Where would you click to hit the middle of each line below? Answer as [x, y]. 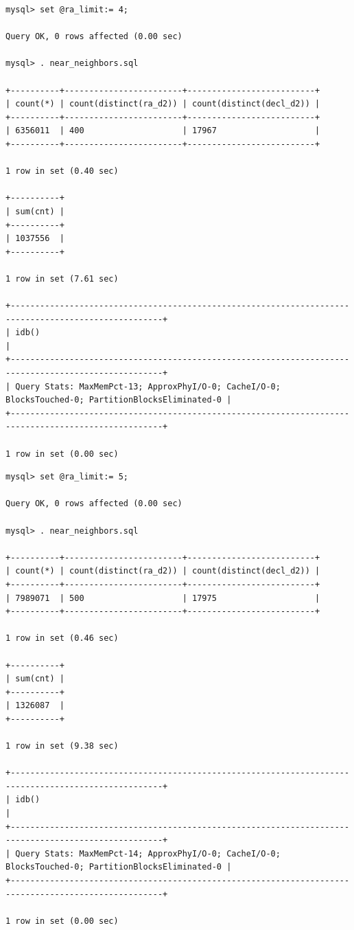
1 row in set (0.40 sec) [62, 171]
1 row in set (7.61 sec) [62, 279]
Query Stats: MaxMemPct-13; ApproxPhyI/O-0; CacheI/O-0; [148, 386]
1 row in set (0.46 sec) [62, 638]
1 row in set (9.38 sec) [62, 746]
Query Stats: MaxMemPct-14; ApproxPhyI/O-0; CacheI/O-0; [148, 853]
